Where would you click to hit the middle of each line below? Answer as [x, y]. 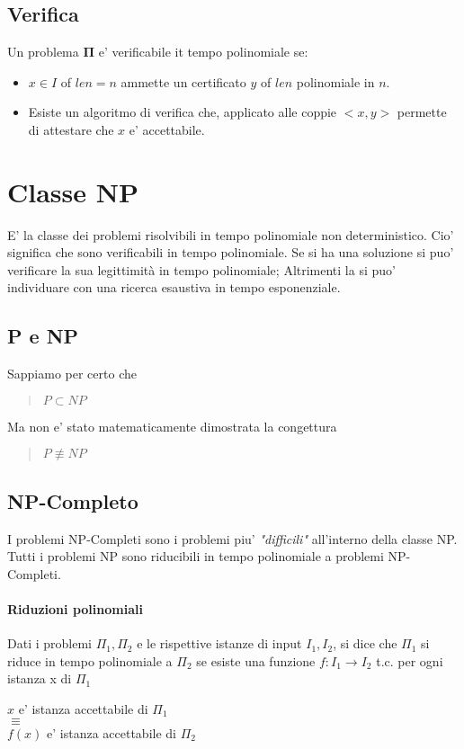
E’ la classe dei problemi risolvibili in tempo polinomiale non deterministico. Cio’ [231, 234]
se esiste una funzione [256, 660]
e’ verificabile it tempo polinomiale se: [203, 52]
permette [422, 112]
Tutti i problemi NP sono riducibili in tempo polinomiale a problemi [196, 556]
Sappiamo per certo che [72, 374]
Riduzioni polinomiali [75, 609]
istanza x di [40, 678]
